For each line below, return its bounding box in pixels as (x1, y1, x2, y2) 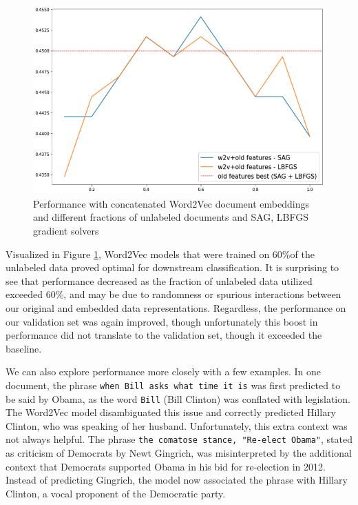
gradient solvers (33, 224, 99, 238)
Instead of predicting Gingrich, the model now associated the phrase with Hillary (6, 473, 348, 487)
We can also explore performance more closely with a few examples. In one (6, 364, 322, 379)
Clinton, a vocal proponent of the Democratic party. (6, 486, 226, 500)
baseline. (6, 341, 42, 355)
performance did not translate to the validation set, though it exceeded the (6, 328, 322, 342)
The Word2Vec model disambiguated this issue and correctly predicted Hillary (6, 405, 337, 419)
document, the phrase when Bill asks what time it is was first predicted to (6, 377, 341, 392)
